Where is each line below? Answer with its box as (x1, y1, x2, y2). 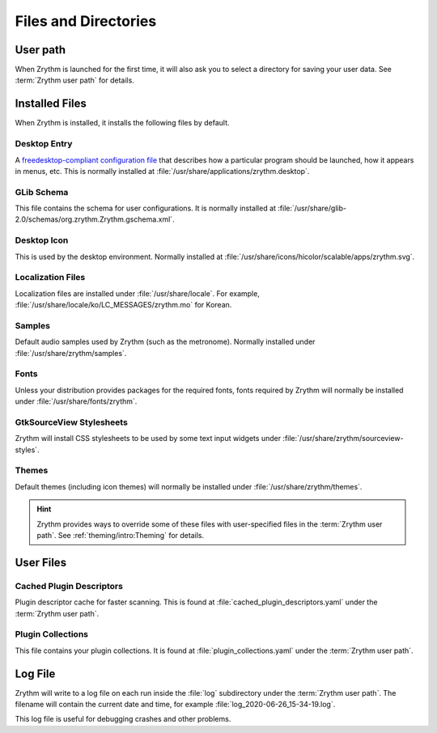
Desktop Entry (15, 138, 73, 150)
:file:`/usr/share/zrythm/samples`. (15, 348, 127, 358)
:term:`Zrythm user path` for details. (15, 75, 135, 85)
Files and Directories (15, 12, 157, 30)
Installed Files (15, 97, 87, 111)
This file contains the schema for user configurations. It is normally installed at (15, 203, 277, 214)
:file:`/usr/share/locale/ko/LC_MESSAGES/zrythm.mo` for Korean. (15, 300, 232, 310)
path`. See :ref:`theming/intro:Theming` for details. (36, 531, 205, 540)
